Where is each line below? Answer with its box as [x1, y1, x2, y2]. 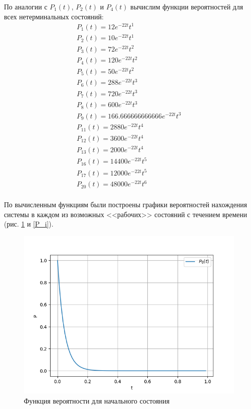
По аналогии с [4, 1, 48, 11]
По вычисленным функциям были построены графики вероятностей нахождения [4, 199, 247, 210]
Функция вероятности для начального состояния [24, 395, 170, 406]
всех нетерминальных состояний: [4, 11, 104, 21]
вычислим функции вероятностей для [130, 1, 243, 11]
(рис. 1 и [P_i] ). [4, 219, 54, 229]
